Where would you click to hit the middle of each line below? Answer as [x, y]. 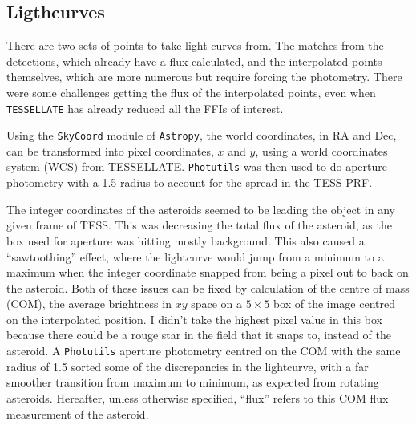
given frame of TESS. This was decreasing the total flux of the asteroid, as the [199, 225]
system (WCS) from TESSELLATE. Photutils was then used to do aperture [197, 166]
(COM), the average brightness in [89, 304]
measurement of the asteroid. [78, 413]
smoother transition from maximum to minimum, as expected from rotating [193, 382]
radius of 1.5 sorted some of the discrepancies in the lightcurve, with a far [188, 366]
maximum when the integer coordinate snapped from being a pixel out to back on [208, 272]
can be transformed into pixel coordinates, [110, 150]
